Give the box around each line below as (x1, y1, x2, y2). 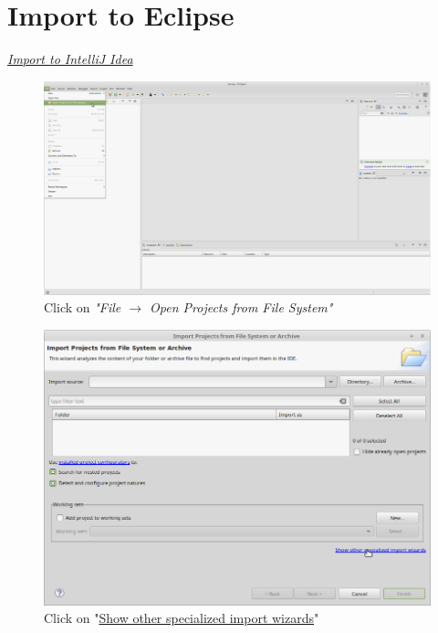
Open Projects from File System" (150, 298, 333, 317)
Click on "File (44, 298, 121, 317)
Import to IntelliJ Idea (7, 49, 133, 69)
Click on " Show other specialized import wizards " (44, 608, 319, 628)
